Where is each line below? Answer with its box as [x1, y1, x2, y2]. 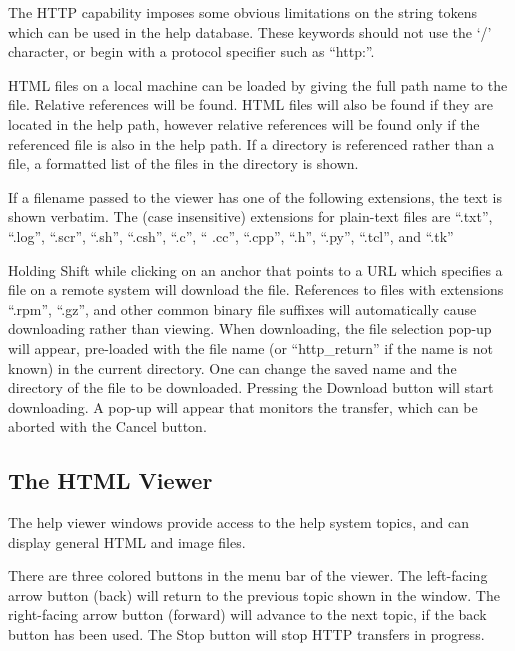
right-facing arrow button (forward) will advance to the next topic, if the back [8, 604, 487, 625]
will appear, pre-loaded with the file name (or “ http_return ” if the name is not [8, 337, 493, 358]
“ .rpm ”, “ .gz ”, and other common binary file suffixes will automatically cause [8, 298, 477, 319]
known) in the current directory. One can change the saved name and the [8, 357, 457, 378]
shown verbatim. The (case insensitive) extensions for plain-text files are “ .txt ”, [8, 206, 493, 227]
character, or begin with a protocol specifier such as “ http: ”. [8, 41, 375, 62]
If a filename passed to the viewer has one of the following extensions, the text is [8, 186, 502, 207]
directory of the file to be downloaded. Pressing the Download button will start [8, 377, 494, 398]
